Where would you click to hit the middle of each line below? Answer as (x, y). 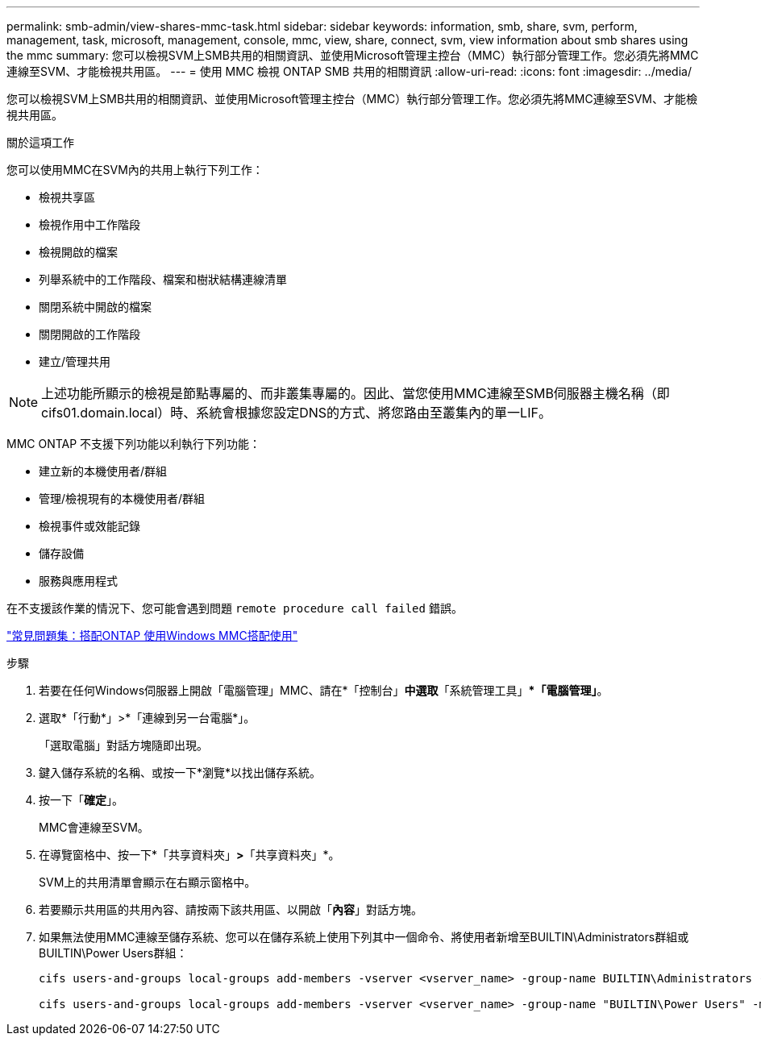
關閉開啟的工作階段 (89, 334)
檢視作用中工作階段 (89, 224)
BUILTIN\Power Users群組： (113, 953)
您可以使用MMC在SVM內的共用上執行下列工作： (135, 170)
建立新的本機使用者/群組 (103, 471)
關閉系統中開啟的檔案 (95, 307)
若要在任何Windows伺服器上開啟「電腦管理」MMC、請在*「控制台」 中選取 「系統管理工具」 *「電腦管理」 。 (324, 690)
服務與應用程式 (78, 581)
